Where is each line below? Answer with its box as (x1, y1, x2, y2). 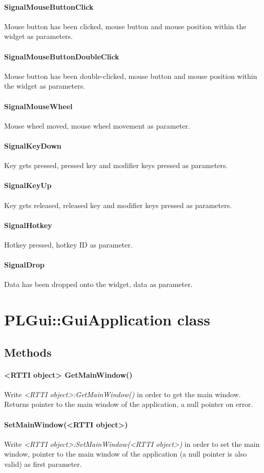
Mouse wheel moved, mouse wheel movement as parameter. (4, 120, 190, 131)
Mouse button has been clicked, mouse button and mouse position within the (4, 20, 247, 31)
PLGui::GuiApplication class (4, 309, 210, 330)
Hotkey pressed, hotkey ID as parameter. (4, 239, 133, 250)
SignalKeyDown (4, 140, 62, 151)
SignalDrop (4, 259, 45, 270)
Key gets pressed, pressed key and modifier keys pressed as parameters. (4, 160, 228, 171)
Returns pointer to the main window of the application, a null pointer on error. (4, 399, 253, 409)
